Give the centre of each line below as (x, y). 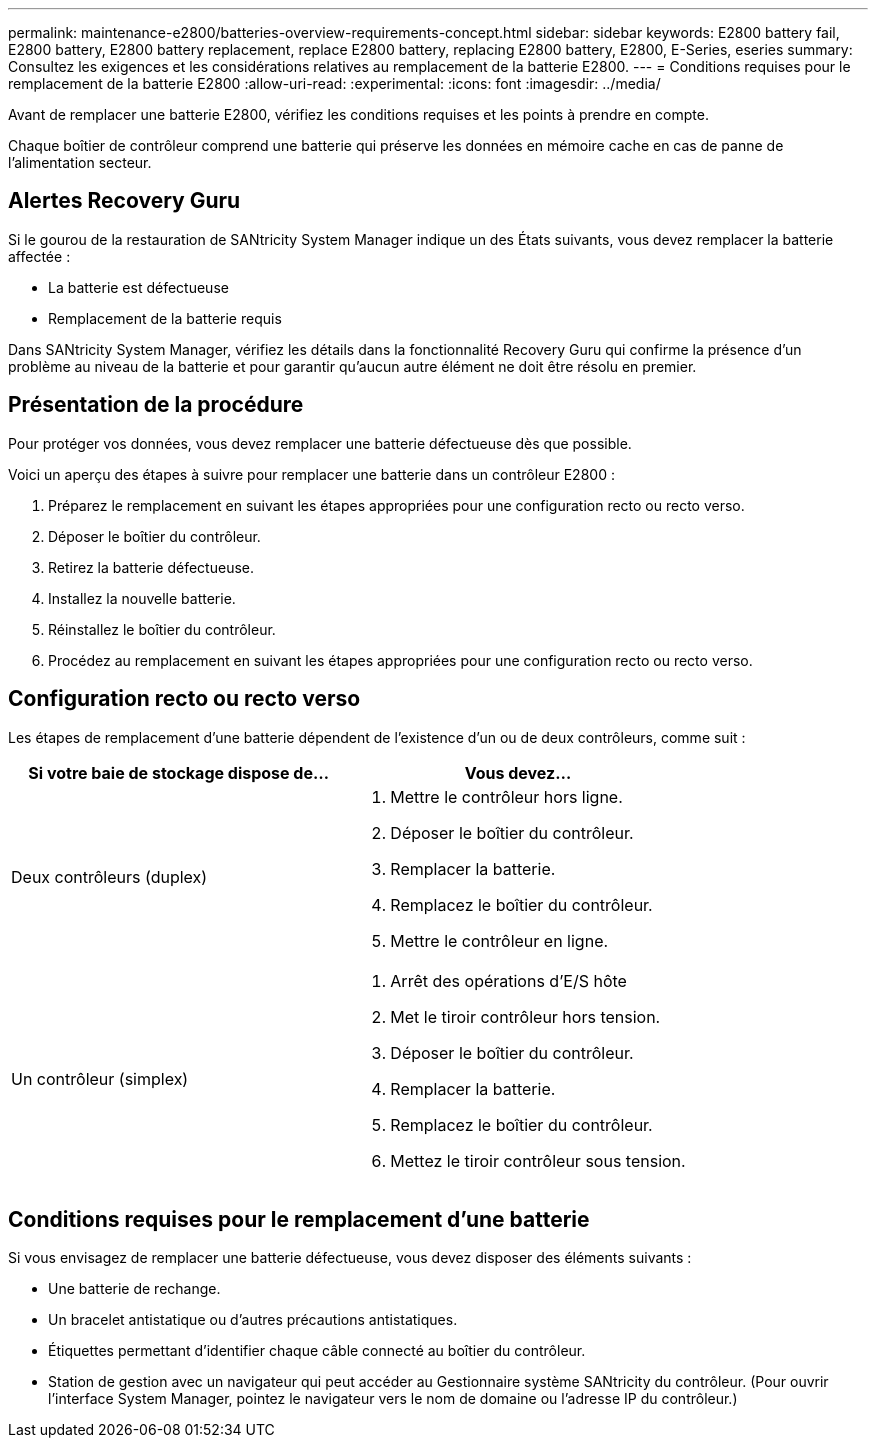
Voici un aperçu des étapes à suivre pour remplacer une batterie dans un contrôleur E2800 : (311, 474)
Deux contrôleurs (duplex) (109, 876)
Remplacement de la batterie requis (165, 318)
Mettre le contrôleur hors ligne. (506, 796)
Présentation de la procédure (156, 405)
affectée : (39, 256)
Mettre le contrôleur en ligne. (499, 940)
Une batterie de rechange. (134, 1289)
